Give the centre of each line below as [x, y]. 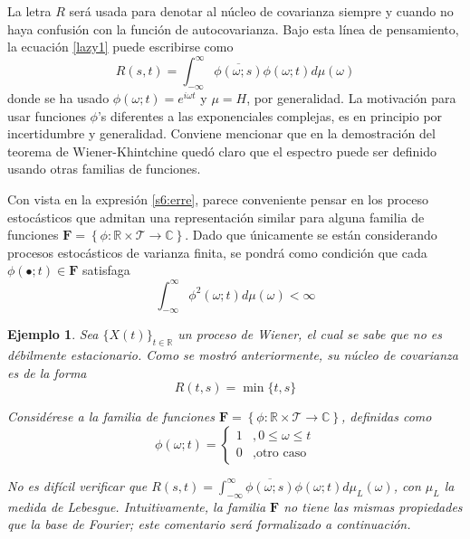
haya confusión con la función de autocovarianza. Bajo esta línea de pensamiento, [233, 28]
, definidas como [386, 416]
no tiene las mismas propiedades [373, 506]
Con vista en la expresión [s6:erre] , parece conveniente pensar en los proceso [218, 199]
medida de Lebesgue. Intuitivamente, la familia [137, 506]
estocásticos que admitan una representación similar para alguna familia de [216, 217]
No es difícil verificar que [77, 485]
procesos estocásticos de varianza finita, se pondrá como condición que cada [217, 252]
